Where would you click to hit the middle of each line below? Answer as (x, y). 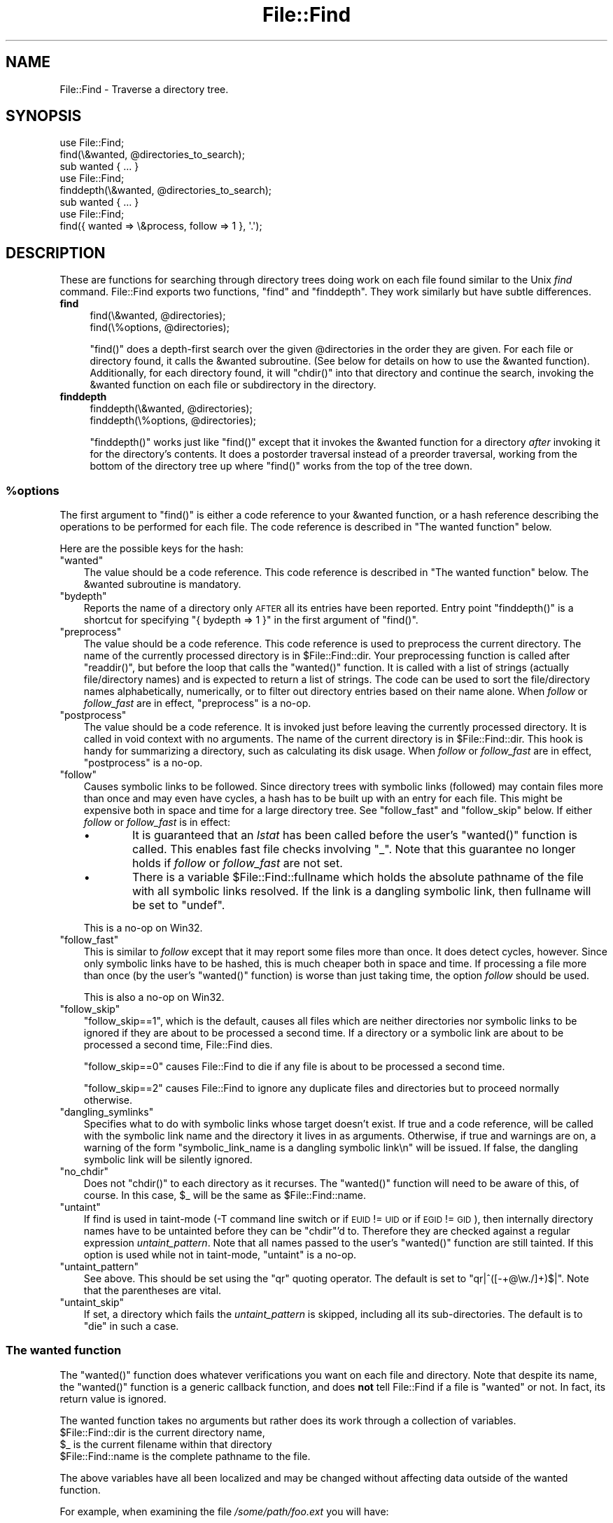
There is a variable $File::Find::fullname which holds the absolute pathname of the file (358, 877)
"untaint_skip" (92, 1303)
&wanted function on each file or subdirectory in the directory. (233, 385)
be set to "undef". (178, 905)
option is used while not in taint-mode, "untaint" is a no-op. (220, 1255)
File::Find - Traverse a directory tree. (144, 89)
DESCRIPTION (56, 253)
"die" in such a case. (131, 1326)
